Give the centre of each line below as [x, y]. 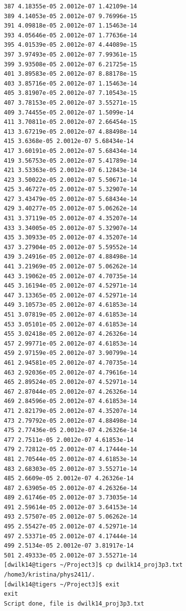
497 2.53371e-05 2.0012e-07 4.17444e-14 [71, 536]
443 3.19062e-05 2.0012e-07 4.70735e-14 [71, 276]
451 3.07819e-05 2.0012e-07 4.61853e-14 [71, 315]
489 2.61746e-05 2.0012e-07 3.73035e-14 [71, 498]
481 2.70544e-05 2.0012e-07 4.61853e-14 [71, 459]
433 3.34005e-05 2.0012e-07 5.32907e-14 [71, 228]
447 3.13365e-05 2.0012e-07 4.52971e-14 [71, 295]
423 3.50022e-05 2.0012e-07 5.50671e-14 [71, 180]
